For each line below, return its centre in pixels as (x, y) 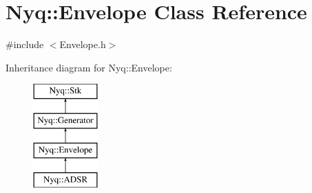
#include (25, 44)
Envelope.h (83, 44)
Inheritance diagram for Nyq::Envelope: (89, 67)
